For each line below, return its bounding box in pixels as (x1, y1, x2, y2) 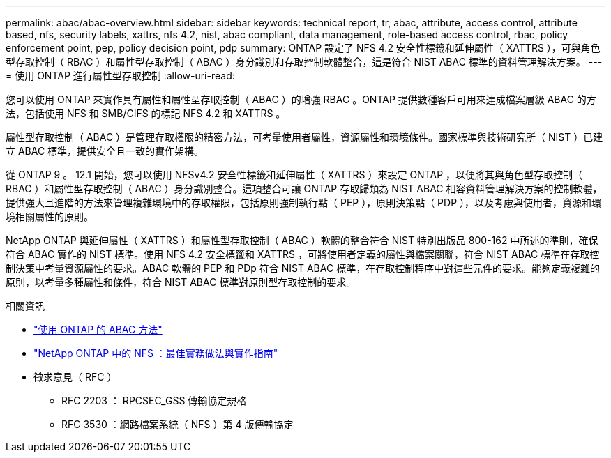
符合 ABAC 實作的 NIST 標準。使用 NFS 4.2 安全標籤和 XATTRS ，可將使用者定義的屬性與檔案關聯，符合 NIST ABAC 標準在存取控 (6, 248, 600, 260)
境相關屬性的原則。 (6, 211, 93, 222)
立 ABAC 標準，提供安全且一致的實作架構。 (6, 145, 204, 157)
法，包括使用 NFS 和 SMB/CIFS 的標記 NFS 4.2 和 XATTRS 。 (6, 107, 286, 119)
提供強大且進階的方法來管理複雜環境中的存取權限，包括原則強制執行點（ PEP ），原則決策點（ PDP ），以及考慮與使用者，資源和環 (6, 197, 602, 208)
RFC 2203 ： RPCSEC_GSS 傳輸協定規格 (61, 395, 247, 406)
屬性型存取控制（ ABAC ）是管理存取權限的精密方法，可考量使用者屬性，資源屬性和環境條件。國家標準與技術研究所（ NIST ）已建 (6, 131, 603, 143)
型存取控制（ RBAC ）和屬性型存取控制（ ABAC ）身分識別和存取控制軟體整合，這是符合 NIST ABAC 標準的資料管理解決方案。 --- (6, 56, 603, 68)
